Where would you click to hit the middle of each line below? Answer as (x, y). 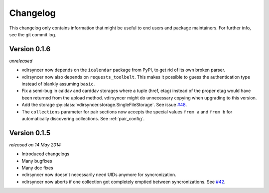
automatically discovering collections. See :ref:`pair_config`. (83, 118)
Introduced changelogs (46, 154)
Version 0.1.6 (30, 49)
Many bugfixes (37, 161)
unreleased (21, 61)
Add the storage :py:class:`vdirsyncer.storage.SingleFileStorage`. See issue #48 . (104, 105)
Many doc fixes (37, 168)
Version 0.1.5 (30, 133)
